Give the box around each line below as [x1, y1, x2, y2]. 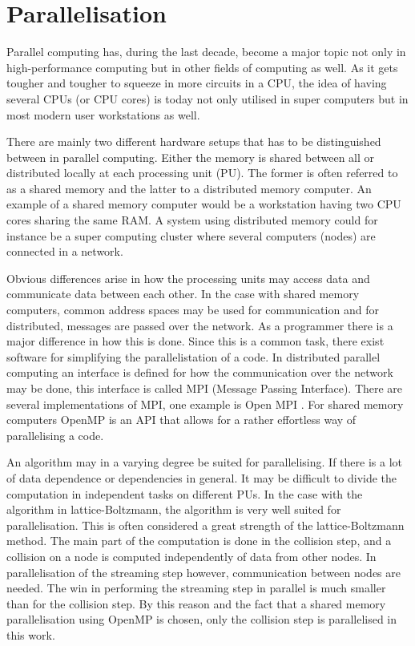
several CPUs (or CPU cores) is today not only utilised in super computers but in [6, 90, 409, 107]
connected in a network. [6, 243, 123, 260]
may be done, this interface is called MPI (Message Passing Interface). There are [6, 380, 403, 396]
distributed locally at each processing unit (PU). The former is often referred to [6, 164, 398, 181]
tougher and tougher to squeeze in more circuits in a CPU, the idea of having [6, 75, 387, 91]
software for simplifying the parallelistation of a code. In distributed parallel [6, 348, 381, 365]
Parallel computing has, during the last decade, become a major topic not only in [6, 43, 406, 60]
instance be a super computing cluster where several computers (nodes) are [6, 227, 376, 244]
